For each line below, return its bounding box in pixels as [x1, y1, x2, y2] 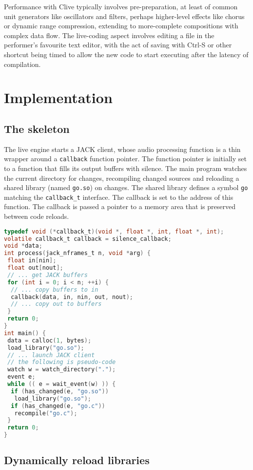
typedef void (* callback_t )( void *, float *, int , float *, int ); [4, 228, 224, 235]
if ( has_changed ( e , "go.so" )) [11, 387, 109, 395]
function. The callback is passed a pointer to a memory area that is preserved [4, 201, 235, 212]
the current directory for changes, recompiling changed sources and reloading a [4, 172, 239, 183]
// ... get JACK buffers [7, 271, 88, 278]
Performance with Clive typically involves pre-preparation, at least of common [4, 1, 238, 11]
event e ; [7, 373, 36, 381]
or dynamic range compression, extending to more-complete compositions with [4, 21, 238, 31]
